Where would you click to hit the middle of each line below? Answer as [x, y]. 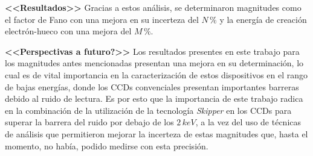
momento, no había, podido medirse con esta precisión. [107, 145]
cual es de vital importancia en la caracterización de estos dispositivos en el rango [156, 74]
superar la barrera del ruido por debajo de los [89, 122]
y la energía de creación [263, 19]
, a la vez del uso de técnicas [248, 122]
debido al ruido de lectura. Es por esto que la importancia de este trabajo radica [154, 98]
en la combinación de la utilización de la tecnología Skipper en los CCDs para [148, 110]
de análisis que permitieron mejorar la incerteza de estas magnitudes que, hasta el [156, 133]
